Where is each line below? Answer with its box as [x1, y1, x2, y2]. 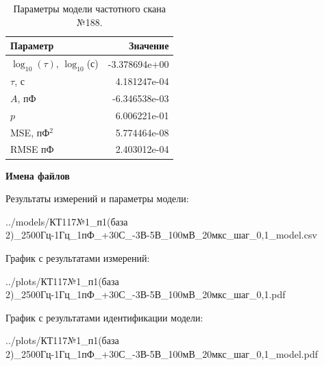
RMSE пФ [10, 142, 54, 156]
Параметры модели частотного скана [13, 1, 166, 15]
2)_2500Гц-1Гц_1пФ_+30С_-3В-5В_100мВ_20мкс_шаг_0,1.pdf [5, 287, 286, 302]
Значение [129, 38, 169, 53]
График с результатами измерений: [5, 250, 150, 265]
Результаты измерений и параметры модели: [5, 191, 189, 206]
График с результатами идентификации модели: [5, 310, 203, 324]
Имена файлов [5, 168, 70, 182]
